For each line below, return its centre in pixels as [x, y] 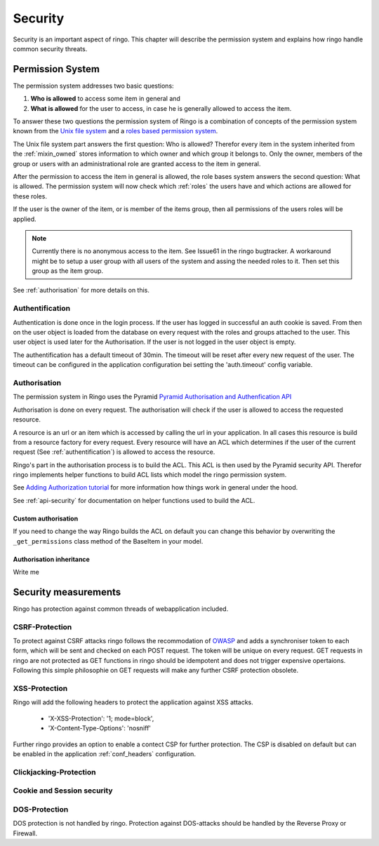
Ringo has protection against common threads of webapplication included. [121, 609]
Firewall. [25, 833]
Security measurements [67, 592]
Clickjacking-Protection [54, 772]
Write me [26, 572]
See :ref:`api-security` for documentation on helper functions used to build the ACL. [134, 500]
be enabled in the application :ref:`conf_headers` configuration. [105, 753]
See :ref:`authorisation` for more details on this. [81, 290]
